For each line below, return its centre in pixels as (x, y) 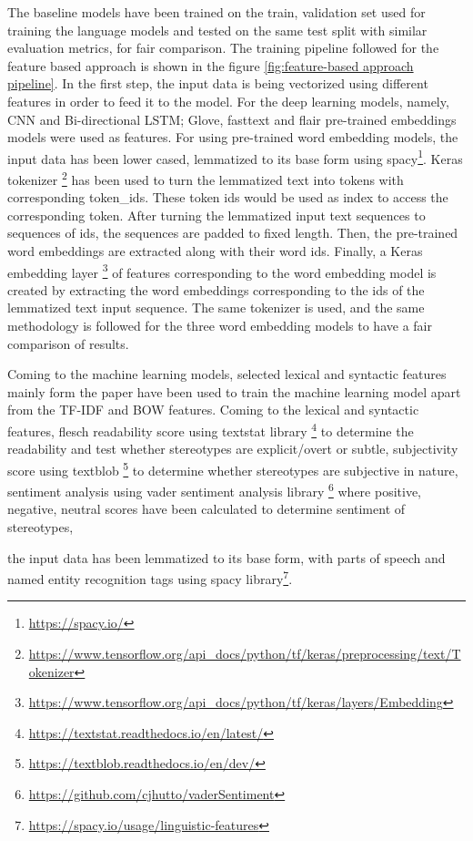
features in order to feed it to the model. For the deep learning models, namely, (228, 101)
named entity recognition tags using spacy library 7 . (150, 577)
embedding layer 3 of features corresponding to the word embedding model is (222, 271)
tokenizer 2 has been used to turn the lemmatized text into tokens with (206, 178)
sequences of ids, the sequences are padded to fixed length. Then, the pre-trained (233, 233)
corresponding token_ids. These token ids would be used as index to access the (228, 197)
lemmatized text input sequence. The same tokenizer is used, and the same (216, 308)
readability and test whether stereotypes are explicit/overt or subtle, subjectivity (233, 449)
